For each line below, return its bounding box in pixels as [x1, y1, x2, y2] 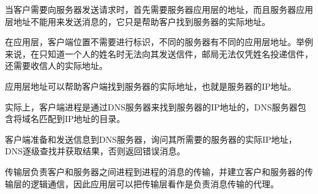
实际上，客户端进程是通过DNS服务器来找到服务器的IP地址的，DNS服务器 [5, 100, 298, 113]
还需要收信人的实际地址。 [5, 59, 108, 72]
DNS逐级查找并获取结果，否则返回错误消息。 [5, 145, 185, 157]
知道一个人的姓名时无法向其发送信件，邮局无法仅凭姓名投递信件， [47, 47, 313, 60]
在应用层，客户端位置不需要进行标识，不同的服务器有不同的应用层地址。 [5, 35, 296, 48]
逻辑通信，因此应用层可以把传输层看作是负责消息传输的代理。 [30, 177, 279, 190]
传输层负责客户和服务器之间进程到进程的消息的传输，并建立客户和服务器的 [5, 165, 305, 178]
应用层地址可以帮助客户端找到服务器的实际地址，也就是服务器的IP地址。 [5, 79, 297, 92]
